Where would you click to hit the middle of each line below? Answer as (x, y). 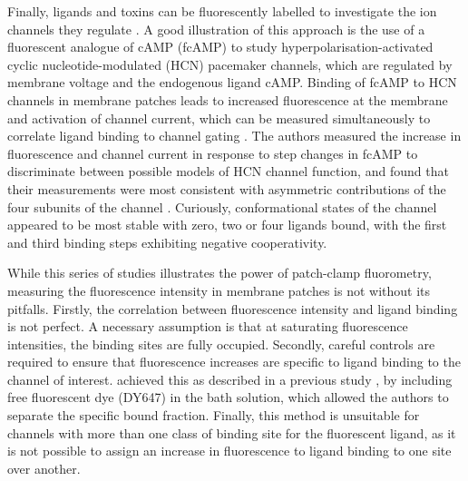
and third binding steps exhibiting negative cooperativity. (167, 242)
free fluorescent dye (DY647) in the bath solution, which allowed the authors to (228, 397)
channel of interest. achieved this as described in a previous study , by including (230, 379)
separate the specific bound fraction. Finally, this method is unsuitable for (214, 415)
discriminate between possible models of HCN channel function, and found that (228, 171)
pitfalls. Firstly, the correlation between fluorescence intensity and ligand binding (233, 308)
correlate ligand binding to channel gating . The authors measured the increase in (234, 136)
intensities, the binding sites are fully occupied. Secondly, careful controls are (221, 344)
